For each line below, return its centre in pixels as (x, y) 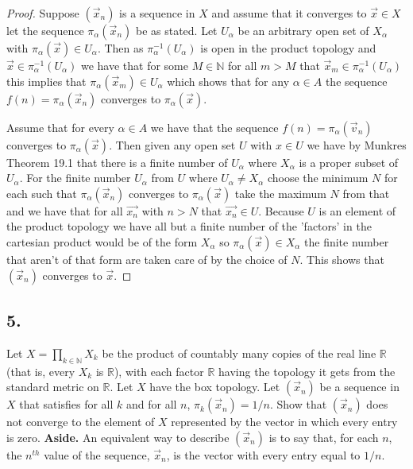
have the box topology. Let (215, 387)
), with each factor (159, 371)
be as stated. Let (176, 30)
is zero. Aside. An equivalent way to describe (118, 437)
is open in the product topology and (288, 48)
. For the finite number (75, 178)
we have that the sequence (214, 127)
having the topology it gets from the (307, 371)
